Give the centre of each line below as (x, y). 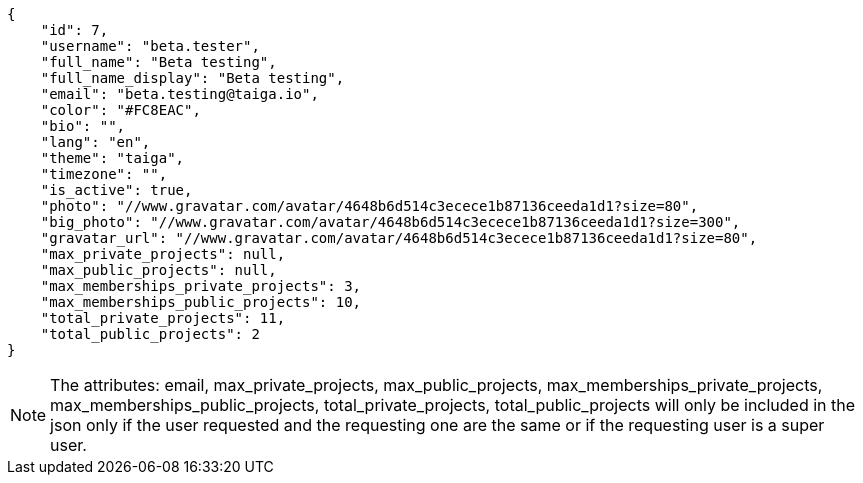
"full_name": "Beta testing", (158, 62)
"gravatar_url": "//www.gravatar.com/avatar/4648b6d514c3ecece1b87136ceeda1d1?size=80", (399, 238)
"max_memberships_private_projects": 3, (201, 286)
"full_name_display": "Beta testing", (192, 78)
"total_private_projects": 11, (163, 318)
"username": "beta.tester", (150, 46)
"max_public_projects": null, (158, 270)
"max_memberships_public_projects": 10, (201, 302)
